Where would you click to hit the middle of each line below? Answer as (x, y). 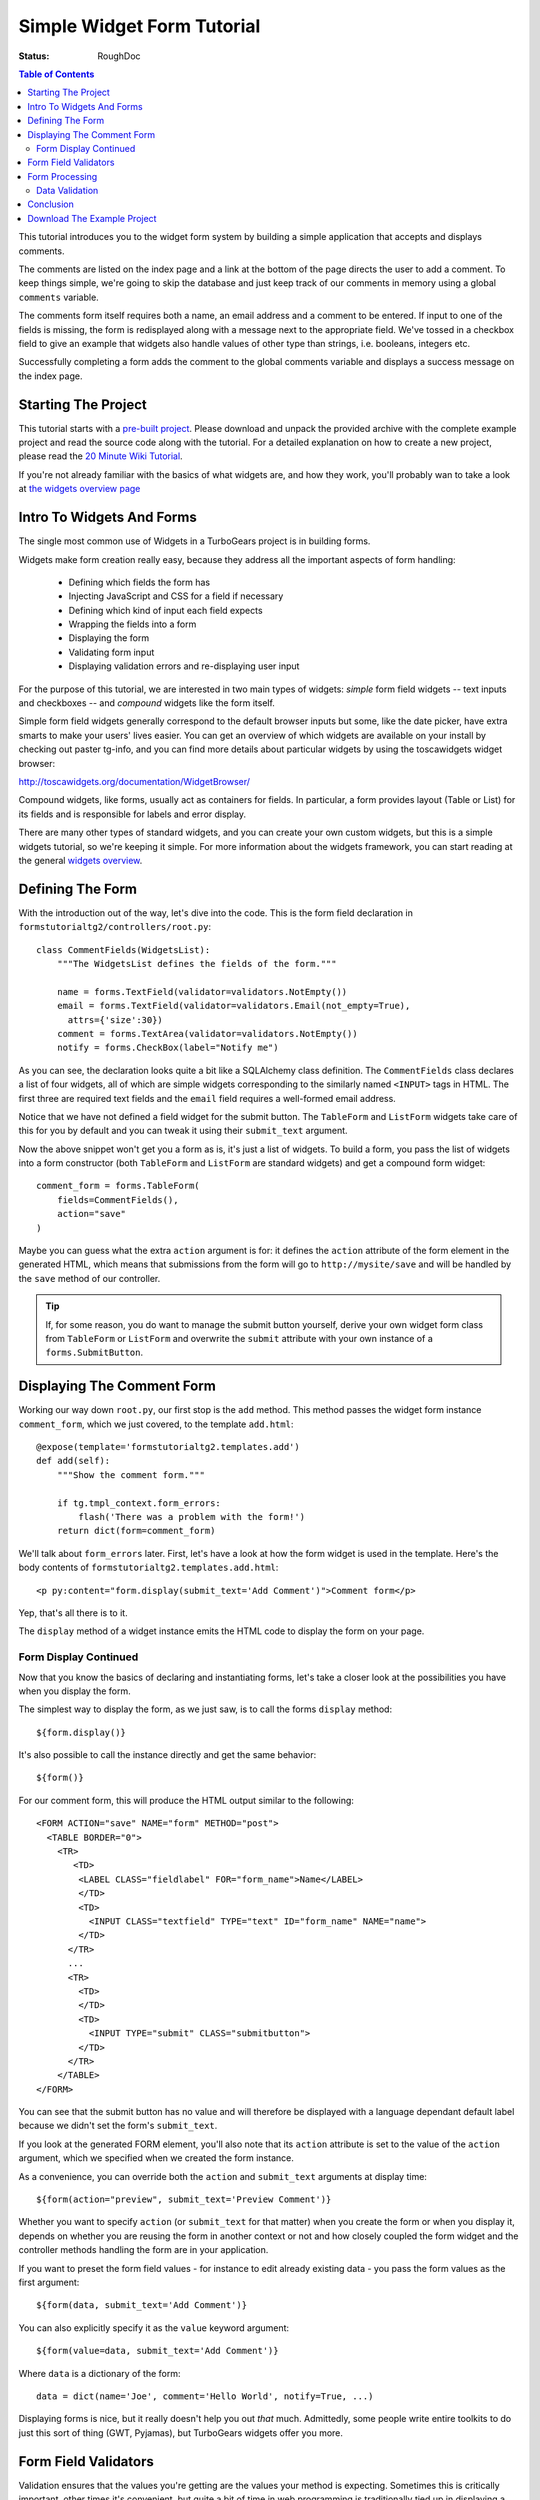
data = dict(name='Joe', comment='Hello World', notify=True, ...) (205, 2396)
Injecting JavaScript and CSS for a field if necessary (176, 596)
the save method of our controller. (89, 1278)
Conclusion (51, 204)
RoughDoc (119, 56)
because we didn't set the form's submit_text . (118, 2126)
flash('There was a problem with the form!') (191, 1517)
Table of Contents (56, 74)
